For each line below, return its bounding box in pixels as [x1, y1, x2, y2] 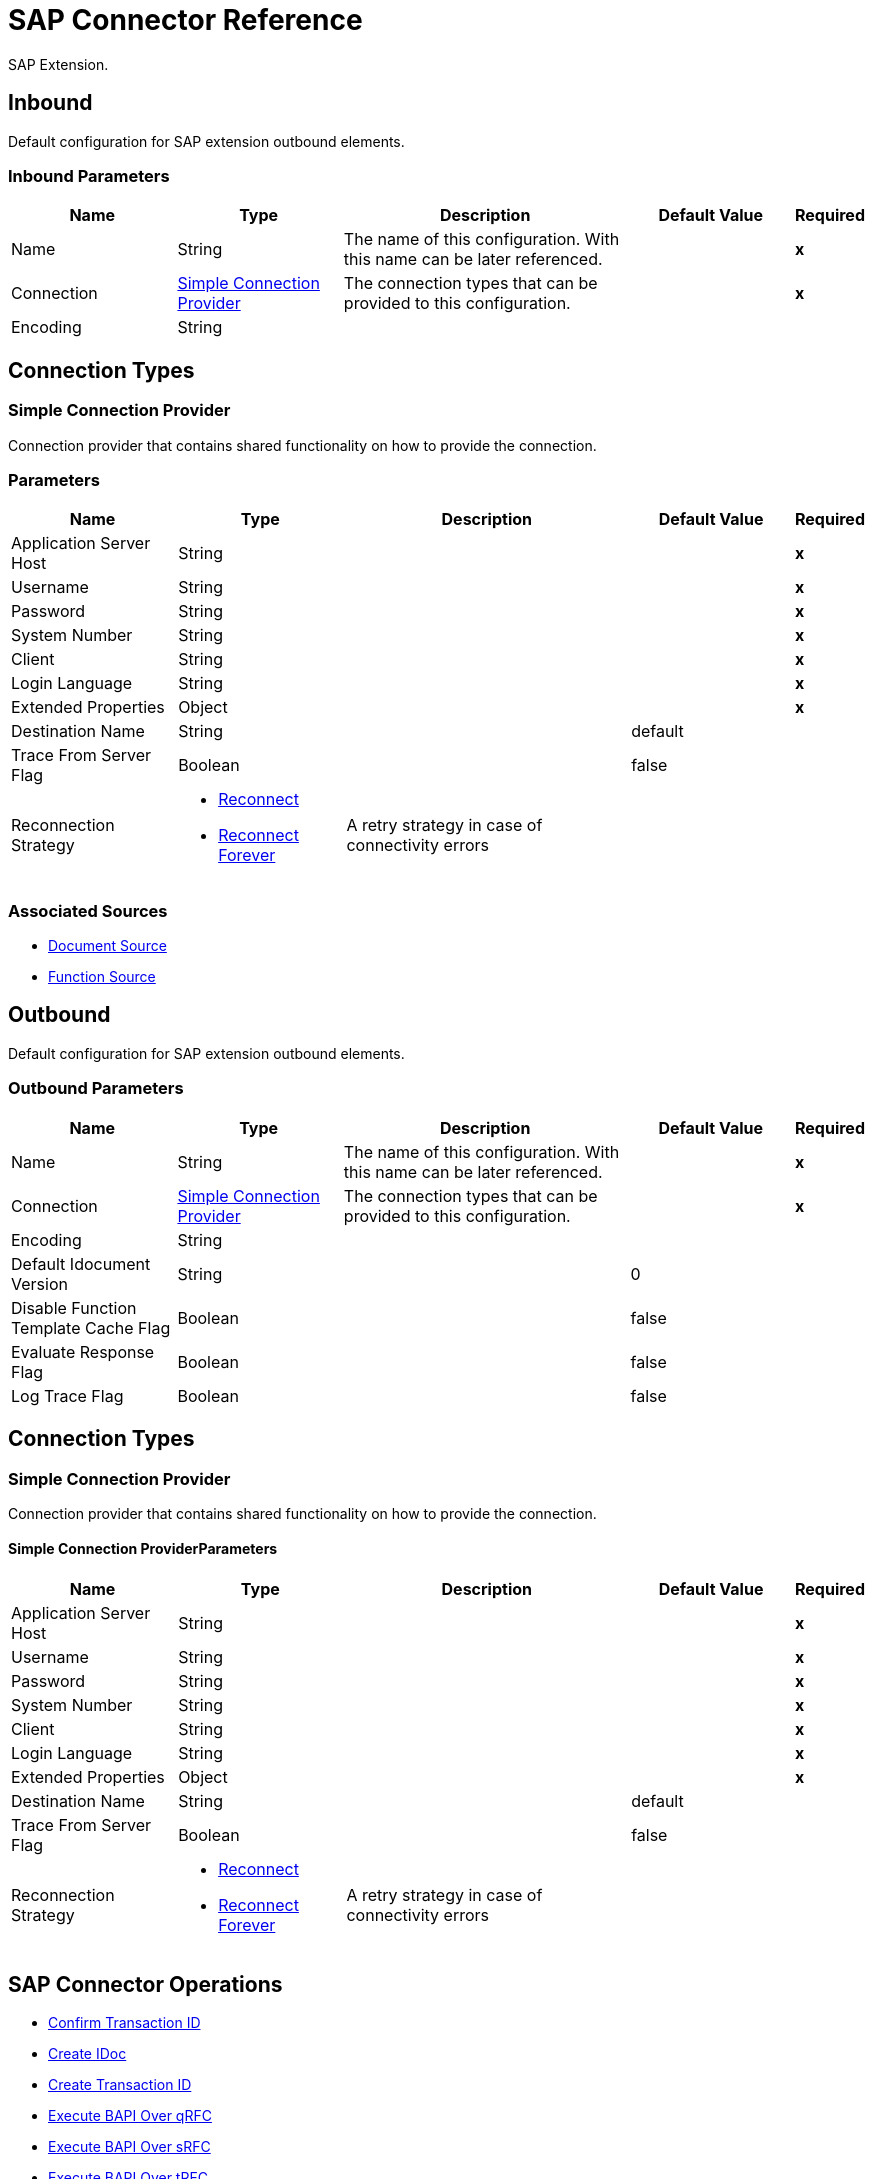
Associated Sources [8, 900, 168, 921]
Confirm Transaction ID [48, 2013, 201, 2031]
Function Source [48, 968, 156, 986]
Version [11, 1273, 68, 1294]
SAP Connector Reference [8, 3, 363, 37]
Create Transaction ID [48, 2075, 192, 2093]
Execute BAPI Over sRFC [48, 2137, 211, 2155]
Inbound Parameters [8, 165, 170, 186]
